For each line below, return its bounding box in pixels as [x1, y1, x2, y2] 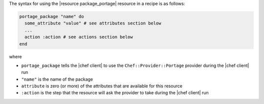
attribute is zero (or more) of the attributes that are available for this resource [21, 83, 183, 89]
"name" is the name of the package [21, 76, 93, 82]
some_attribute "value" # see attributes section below [24, 21, 161, 26]
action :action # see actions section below [24, 34, 133, 40]
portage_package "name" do [19, 14, 84, 19]
